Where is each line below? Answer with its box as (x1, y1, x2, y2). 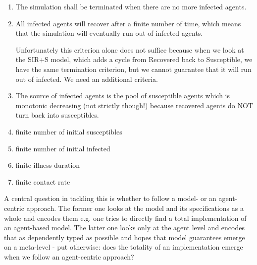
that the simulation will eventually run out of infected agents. (15, 28, 203, 38)
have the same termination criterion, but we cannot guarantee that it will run (15, 64, 252, 74)
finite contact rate (15, 176, 70, 187)
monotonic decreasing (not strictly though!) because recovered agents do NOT (15, 100, 253, 110)
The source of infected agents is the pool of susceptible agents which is (15, 90, 230, 101)
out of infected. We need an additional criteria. (15, 73, 158, 84)
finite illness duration (15, 160, 80, 170)
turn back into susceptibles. (15, 110, 99, 120)
